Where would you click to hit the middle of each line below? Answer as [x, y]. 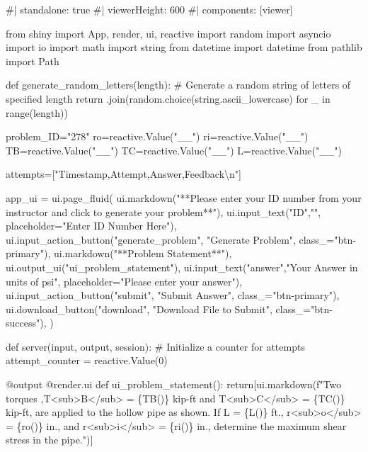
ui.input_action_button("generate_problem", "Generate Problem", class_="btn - [181, 239]
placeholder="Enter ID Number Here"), [91, 226]
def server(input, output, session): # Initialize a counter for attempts [155, 346]
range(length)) [37, 112]
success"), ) [30, 323]
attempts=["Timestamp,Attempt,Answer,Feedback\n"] [123, 174]
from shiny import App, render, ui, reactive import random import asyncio [168, 33]
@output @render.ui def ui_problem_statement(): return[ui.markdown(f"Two [174, 384]
